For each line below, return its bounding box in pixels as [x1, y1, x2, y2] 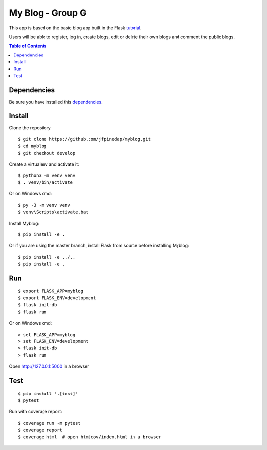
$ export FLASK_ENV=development [18, 295, 96, 301]
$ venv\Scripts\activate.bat [18, 209, 89, 215]
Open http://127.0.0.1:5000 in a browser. [9, 363, 90, 369]
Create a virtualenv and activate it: [9, 161, 79, 167]
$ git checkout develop [18, 150, 76, 156]
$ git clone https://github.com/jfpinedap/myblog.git [18, 136, 151, 142]
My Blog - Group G [9, 7, 87, 18]
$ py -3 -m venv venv [18, 202, 70, 208]
